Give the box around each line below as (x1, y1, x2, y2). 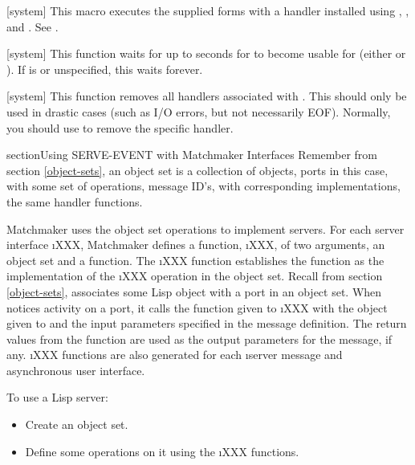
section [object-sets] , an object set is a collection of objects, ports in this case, (6, 161, 389, 178)
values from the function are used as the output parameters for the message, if (6, 330, 393, 347)
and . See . (6, 18, 59, 35)
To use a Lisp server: (6, 389, 108, 406)
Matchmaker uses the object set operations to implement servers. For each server (6, 220, 405, 237)
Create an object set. (25, 416, 128, 433)
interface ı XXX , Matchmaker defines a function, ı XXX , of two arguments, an (6, 236, 385, 253)
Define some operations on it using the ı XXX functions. (25, 443, 299, 459)
